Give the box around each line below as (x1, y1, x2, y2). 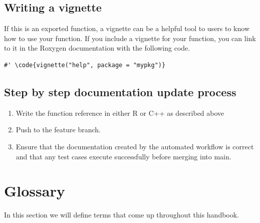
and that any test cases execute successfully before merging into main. (16, 151, 231, 161)
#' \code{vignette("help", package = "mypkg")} (4, 61, 166, 69)
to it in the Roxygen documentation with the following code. (4, 43, 190, 53)
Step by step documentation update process (4, 84, 236, 99)
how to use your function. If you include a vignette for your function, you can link (4, 33, 256, 43)
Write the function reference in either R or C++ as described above (16, 107, 224, 118)
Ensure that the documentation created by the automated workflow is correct (16, 141, 254, 151)
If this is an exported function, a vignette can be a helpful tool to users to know (4, 23, 250, 34)
